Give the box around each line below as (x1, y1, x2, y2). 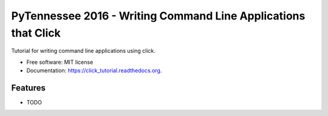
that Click (11, 26, 61, 39)
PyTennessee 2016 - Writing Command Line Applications (11, 9, 306, 22)
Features (11, 83, 46, 93)
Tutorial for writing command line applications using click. (11, 47, 156, 55)
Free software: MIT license (26, 58, 94, 66)
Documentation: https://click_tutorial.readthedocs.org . (26, 67, 162, 74)
